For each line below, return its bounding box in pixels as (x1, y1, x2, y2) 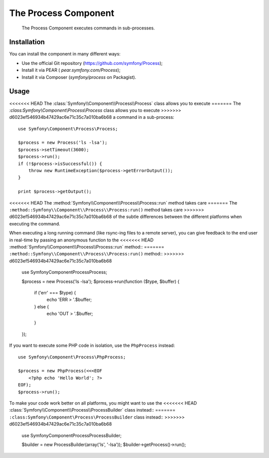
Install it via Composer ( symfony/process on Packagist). (21, 74, 136, 80)
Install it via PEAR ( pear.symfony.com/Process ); (21, 67, 121, 73)
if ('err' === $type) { (34, 289, 76, 295)
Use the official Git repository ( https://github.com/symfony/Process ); (21, 60, 163, 66)
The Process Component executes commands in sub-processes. (21, 25, 155, 31)
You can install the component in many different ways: (9, 51, 121, 57)
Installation (9, 38, 45, 46)
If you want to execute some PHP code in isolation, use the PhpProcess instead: (9, 342, 175, 349)
